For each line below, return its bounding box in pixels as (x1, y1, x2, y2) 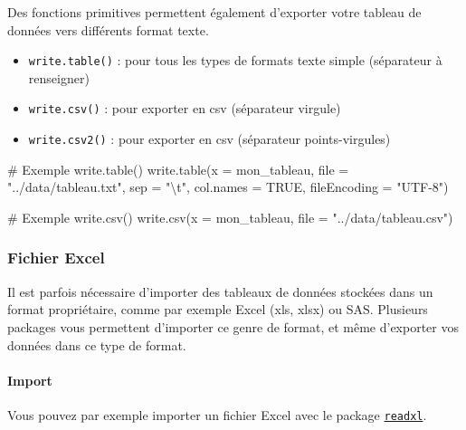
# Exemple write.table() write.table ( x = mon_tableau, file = (7, 159, 349, 178)
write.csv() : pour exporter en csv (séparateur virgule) (28, 99, 341, 118)
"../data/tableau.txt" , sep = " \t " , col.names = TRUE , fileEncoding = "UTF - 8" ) (7, 177, 449, 196)
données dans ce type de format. (7, 335, 186, 354)
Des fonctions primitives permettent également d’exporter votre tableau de (7, 3, 422, 21)
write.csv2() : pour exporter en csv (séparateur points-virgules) (28, 129, 391, 148)
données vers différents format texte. (7, 20, 209, 39)
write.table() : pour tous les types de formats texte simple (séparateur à (28, 51, 442, 70)
